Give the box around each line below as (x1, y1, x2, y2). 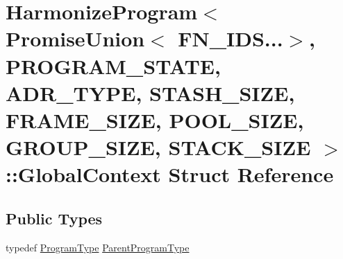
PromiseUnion (6, 24, 145, 53)
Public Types (6, 207, 103, 229)
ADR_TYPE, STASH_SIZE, (6, 78, 295, 107)
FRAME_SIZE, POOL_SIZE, (6, 105, 304, 134)
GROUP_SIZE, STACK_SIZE (6, 133, 311, 161)
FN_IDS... (178, 24, 283, 53)
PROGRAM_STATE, (6, 51, 221, 80)
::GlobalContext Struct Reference (6, 160, 334, 188)
